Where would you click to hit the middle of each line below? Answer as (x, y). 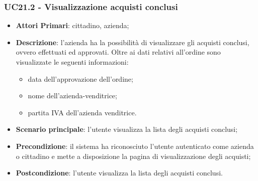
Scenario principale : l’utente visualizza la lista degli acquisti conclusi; (127, 129)
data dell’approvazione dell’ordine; (80, 78)
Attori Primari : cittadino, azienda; (72, 25)
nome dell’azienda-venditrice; (72, 96)
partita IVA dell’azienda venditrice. (82, 112)
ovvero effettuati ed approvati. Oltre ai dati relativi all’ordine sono (118, 52)
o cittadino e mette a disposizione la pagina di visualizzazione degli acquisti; (133, 156)
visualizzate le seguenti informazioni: (72, 62)
